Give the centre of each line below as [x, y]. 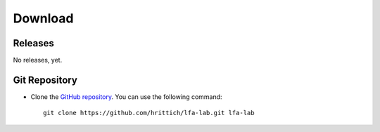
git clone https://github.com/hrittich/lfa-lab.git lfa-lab [149, 113]
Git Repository [45, 80]
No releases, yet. [38, 60]
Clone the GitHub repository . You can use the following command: [126, 97]
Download [43, 18]
